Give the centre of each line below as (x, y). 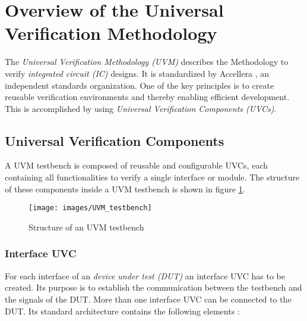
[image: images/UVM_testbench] (90, 208)
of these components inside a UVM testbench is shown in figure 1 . (125, 188)
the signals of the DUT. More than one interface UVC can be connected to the (148, 299)
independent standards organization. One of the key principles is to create (140, 85)
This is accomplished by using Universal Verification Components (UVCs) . (141, 108)
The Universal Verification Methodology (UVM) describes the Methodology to (147, 62)
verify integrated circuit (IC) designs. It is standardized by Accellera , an (137, 73)
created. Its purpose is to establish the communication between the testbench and (153, 287)
